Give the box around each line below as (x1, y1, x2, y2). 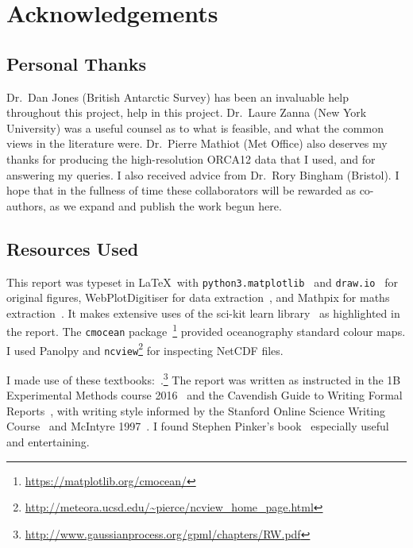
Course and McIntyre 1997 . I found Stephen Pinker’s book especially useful (6, 418, 389, 434)
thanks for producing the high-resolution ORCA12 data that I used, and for (6, 150, 376, 167)
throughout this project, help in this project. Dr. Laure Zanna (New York (6, 104, 367, 121)
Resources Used (6, 236, 139, 260)
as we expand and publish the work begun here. (49, 197, 282, 214)
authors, (6, 197, 46, 214)
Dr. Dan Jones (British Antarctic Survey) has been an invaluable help (6, 88, 349, 105)
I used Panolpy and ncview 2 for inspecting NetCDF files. (6, 339, 284, 358)
